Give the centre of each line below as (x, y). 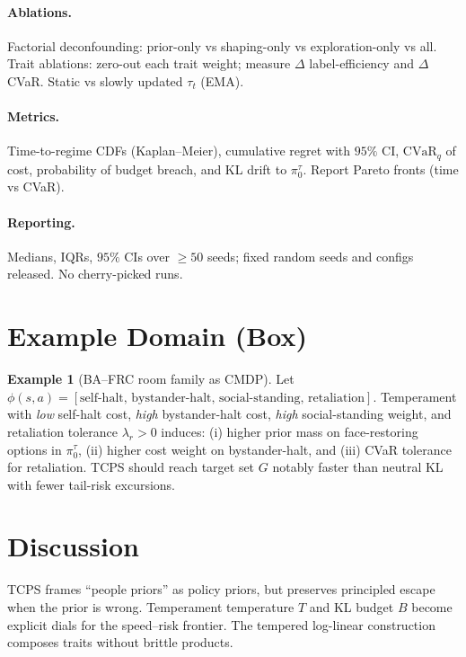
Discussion (73, 546)
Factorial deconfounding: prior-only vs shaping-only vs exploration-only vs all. (222, 45)
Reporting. (41, 222)
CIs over (147, 256)
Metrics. (34, 116)
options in (35, 449)
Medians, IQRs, (50, 256)
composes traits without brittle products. (120, 642)
